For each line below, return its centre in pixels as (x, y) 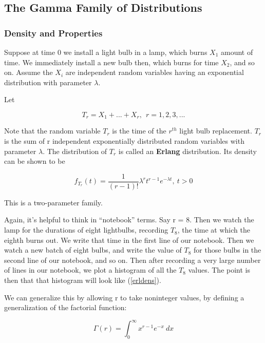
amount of (237, 52)
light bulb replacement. (216, 131)
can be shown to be (35, 161)
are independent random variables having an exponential (155, 72)
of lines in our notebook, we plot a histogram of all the (90, 270)
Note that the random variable (52, 131)
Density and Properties (53, 33)
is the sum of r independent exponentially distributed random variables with (124, 141)
